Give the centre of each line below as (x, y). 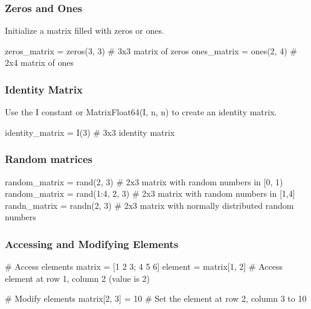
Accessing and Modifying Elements (92, 244)
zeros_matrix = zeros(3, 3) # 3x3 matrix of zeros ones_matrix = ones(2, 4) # (151, 50)
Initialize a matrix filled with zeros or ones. (85, 30)
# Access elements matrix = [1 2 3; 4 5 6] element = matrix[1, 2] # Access (144, 266)
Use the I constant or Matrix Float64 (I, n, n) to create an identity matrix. (141, 112)
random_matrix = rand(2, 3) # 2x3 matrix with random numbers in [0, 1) (144, 181)
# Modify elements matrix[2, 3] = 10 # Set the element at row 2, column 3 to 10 (156, 298)
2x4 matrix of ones (40, 62)
